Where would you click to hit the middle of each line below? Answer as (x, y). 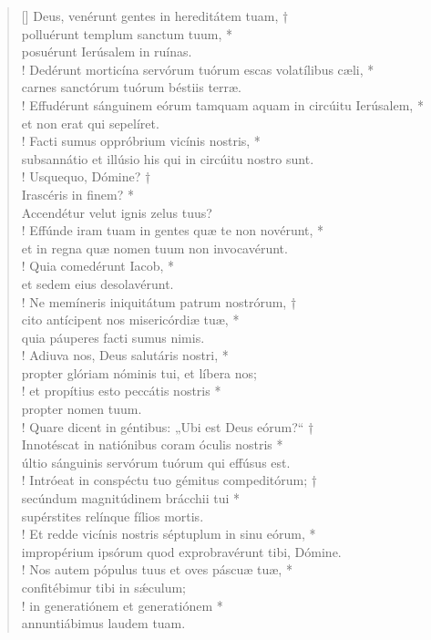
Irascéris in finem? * (77, 194)
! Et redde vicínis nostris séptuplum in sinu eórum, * (169, 534)
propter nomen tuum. (82, 409)
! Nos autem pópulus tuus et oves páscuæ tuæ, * (157, 569)
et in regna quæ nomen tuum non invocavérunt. (154, 248)
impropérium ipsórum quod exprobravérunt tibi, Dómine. (181, 551)
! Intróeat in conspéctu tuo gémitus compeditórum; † (169, 480)
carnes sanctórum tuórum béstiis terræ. (132, 87)
